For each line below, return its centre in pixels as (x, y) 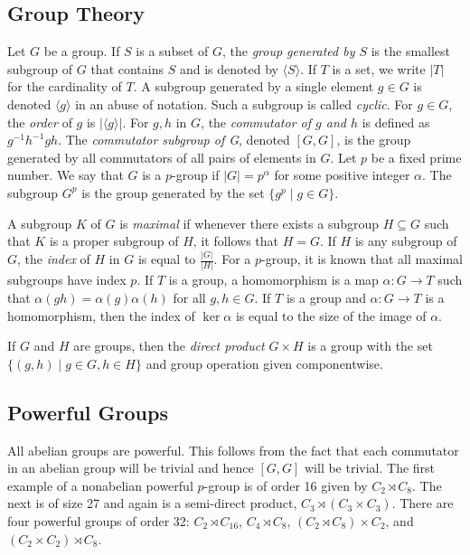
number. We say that (66, 175)
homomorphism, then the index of (101, 315)
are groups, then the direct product (169, 346)
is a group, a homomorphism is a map (273, 280)
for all (189, 297)
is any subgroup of (406, 241)
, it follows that (236, 241)
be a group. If (82, 51)
